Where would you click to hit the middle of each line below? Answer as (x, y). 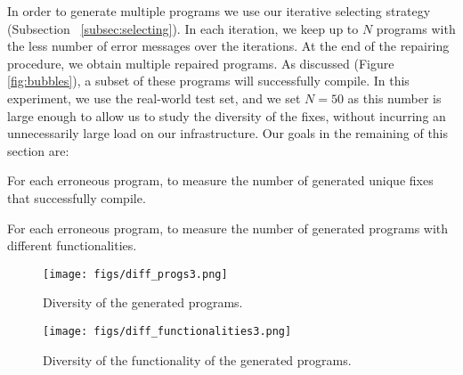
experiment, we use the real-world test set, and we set (154, 98)
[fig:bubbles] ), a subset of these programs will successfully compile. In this (208, 81)
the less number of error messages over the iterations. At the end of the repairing (228, 46)
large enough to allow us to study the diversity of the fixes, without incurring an (227, 115)
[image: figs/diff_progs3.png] (135, 274)
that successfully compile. (77, 197)
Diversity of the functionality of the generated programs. (197, 359)
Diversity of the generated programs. (143, 302)
